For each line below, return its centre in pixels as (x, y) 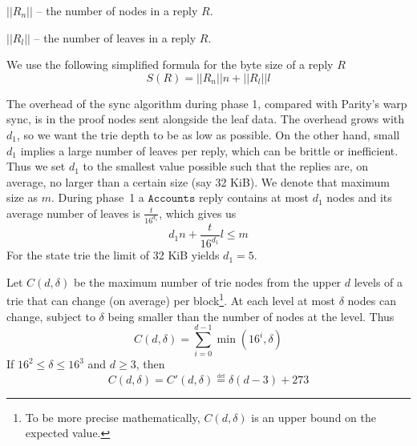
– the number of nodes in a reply (117, 10)
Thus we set (36, 166)
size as (22, 197)
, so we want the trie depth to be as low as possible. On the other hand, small (208, 134)
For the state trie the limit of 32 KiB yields (113, 255)
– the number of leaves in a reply (115, 37)
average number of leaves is (73, 213)
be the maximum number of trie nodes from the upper (207, 281)
